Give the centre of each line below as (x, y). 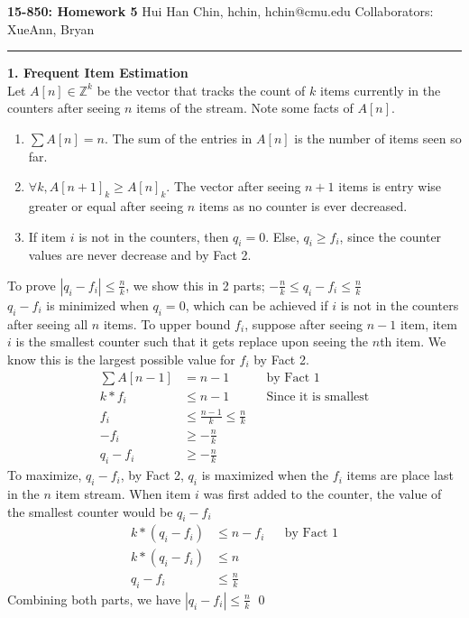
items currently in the (381, 90)
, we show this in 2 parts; (195, 285)
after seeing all (48, 323)
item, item (428, 323)
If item (47, 236)
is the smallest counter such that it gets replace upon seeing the (192, 341)
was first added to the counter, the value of (322, 493)
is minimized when (97, 304)
